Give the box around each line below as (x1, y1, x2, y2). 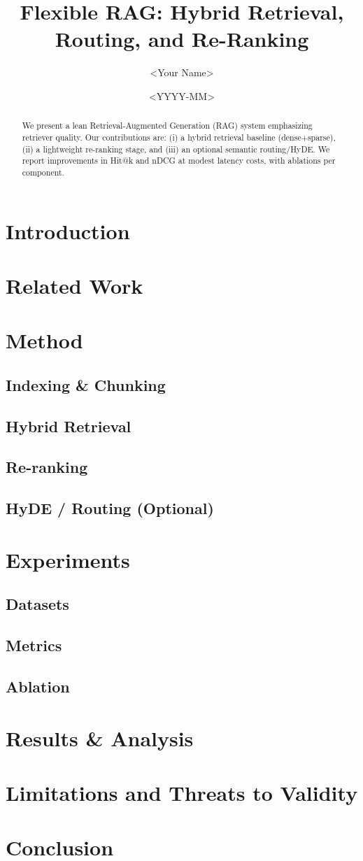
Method (6, 326, 83, 355)
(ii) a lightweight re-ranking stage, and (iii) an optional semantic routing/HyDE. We (22, 143, 330, 155)
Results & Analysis (6, 723, 194, 752)
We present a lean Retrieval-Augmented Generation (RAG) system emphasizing (22, 120, 313, 131)
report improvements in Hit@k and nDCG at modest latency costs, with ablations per (22, 155, 336, 166)
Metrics (6, 634, 62, 656)
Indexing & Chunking (6, 373, 166, 395)
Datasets (6, 593, 69, 615)
